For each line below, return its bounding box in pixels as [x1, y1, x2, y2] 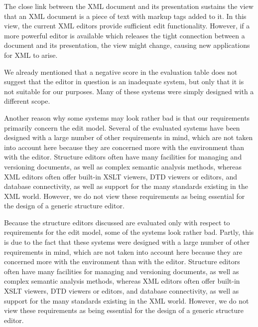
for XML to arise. [4, 49, 58, 60]
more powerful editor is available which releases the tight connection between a [4, 30, 245, 40]
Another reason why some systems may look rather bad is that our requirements [4, 112, 250, 123]
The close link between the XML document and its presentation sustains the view [4, 1, 254, 11]
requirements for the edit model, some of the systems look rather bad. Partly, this [4, 227, 254, 237]
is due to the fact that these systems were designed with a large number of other [4, 237, 250, 247]
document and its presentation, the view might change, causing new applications [4, 40, 250, 50]
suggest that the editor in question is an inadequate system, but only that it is [4, 76, 244, 87]
